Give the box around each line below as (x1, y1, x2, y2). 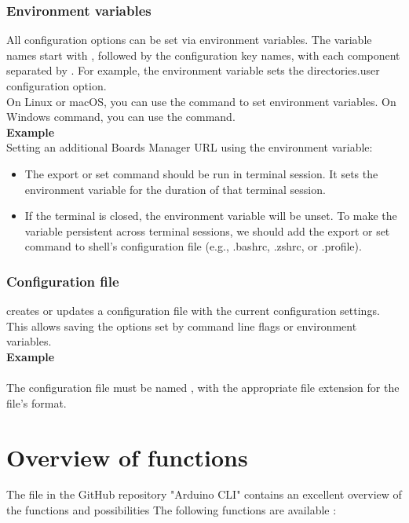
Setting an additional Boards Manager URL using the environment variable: (6, 139, 373, 155)
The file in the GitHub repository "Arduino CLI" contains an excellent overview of (6, 486, 402, 503)
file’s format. (6, 394, 67, 411)
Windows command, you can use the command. (6, 108, 236, 125)
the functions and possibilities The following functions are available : (6, 502, 337, 518)
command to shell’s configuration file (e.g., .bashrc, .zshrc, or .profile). (24, 238, 362, 254)
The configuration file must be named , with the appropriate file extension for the (6, 379, 400, 396)
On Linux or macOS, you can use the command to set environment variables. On (6, 93, 396, 109)
